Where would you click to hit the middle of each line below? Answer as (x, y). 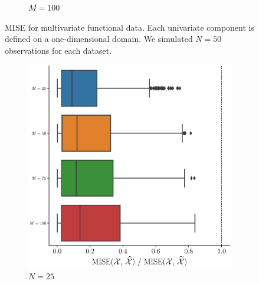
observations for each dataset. (58, 50)
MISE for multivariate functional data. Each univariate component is (129, 27)
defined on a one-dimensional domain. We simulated (99, 39)
